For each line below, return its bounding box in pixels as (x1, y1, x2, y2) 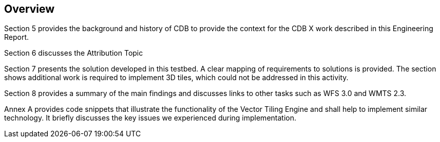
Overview (4, 3, 55, 15)
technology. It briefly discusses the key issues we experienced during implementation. (4, 113, 296, 123)
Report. (4, 33, 29, 42)
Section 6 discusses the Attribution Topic (4, 49, 143, 58)
